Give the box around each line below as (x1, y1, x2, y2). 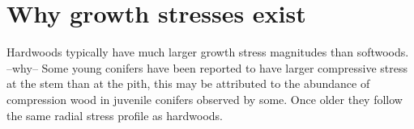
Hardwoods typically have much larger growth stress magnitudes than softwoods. (6, 44, 409, 60)
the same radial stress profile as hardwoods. (6, 106, 223, 123)
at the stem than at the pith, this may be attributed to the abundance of (6, 75, 370, 92)
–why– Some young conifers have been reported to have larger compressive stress (6, 59, 408, 76)
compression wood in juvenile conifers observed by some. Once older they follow (6, 90, 403, 107)
